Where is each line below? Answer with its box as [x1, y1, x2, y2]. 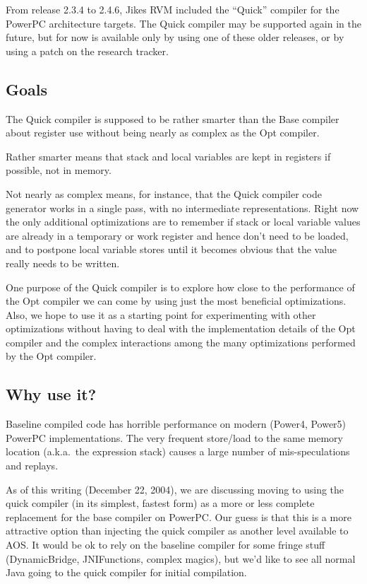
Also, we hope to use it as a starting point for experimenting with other [6, 307, 316, 322]
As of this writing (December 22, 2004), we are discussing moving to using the [6, 481, 344, 496]
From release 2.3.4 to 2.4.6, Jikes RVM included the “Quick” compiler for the [6, 2, 339, 16]
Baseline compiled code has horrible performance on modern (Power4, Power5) [6, 416, 347, 431]
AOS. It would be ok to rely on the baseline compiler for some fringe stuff [6, 537, 325, 552]
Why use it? [6, 383, 97, 405]
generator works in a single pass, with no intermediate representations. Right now [6, 200, 359, 215]
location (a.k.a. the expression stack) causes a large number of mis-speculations [6, 444, 350, 459]
